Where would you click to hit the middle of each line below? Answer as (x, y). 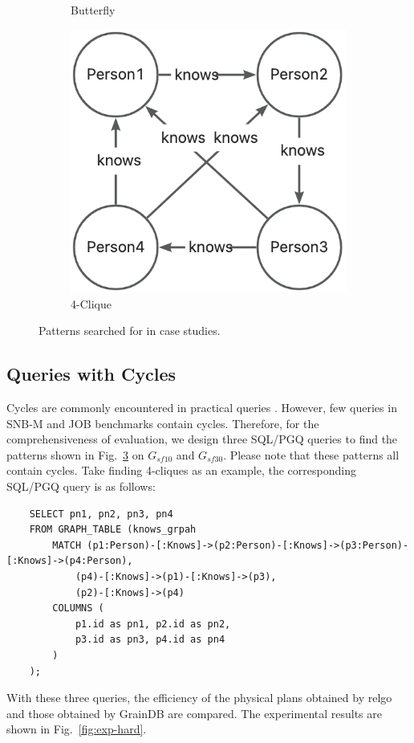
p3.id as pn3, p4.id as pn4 (150, 640)
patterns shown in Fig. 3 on (75, 454)
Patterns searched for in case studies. (130, 331)
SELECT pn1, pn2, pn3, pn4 (101, 514)
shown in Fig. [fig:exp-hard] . (77, 729)
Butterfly (93, 10)
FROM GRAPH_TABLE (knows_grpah (113, 530)
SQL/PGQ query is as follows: (81, 486)
